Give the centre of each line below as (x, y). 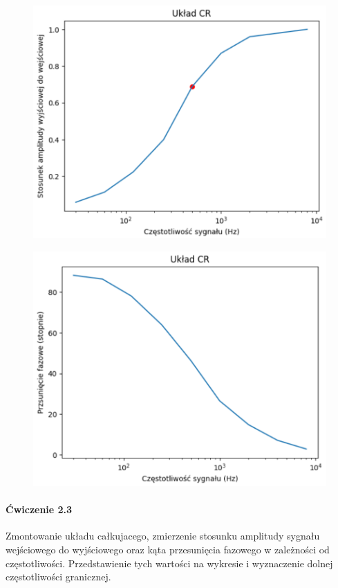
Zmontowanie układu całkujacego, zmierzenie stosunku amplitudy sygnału (163, 536)
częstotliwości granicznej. (58, 577)
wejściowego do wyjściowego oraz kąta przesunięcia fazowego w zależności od (168, 550)
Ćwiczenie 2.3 (39, 509)
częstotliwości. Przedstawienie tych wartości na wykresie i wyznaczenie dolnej (169, 563)
